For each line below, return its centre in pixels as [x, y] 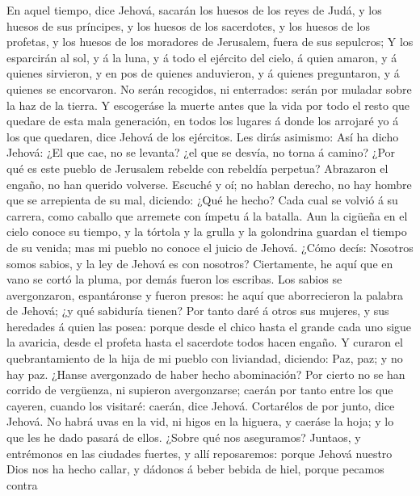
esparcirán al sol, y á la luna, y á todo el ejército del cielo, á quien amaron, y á [202, 57]
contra [22, 484]
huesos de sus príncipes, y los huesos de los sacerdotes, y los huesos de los [188, 25]
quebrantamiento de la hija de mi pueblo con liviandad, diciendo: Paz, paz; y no [205, 358]
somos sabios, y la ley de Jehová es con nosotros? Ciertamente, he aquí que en [200, 263]
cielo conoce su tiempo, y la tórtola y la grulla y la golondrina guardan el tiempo [207, 231]
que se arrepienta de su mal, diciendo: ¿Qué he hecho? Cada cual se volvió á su [202, 200]
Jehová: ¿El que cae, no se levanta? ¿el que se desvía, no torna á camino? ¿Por [201, 152]
